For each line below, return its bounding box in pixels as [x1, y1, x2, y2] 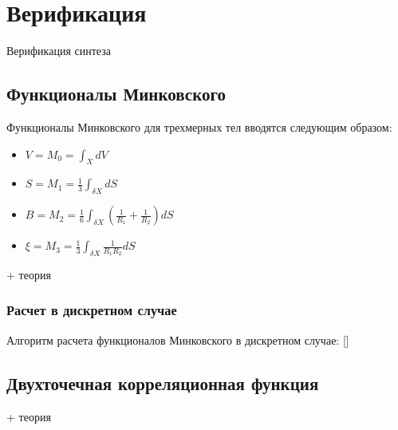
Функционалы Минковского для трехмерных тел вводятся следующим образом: [6, 118, 392, 135]
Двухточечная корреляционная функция [6, 370, 319, 395]
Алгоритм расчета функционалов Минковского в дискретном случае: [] [6, 331, 349, 348]
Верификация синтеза [6, 42, 111, 59]
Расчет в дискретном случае [6, 300, 177, 320]
